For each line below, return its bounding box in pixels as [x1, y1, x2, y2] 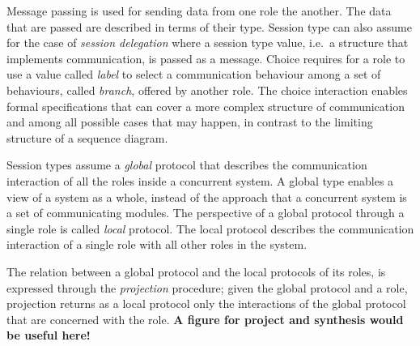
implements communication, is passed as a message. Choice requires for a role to [6, 49, 405, 66]
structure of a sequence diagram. [6, 129, 168, 146]
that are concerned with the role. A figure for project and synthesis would [6, 310, 404, 327]
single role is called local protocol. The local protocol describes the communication [6, 220, 414, 237]
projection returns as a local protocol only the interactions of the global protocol [6, 295, 406, 312]
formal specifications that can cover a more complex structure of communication [6, 97, 405, 114]
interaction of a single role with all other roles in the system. [6, 236, 308, 253]
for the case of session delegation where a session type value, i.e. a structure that [6, 34, 409, 51]
